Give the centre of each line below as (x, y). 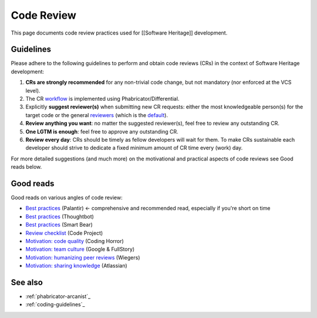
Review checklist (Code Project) (64, 233)
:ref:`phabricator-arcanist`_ (58, 296)
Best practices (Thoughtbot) (60, 216)
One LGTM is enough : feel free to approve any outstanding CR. (102, 131)
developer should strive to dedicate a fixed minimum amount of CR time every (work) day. (134, 148)
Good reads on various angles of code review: (67, 198)
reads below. (26, 167)
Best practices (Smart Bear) (59, 225)
